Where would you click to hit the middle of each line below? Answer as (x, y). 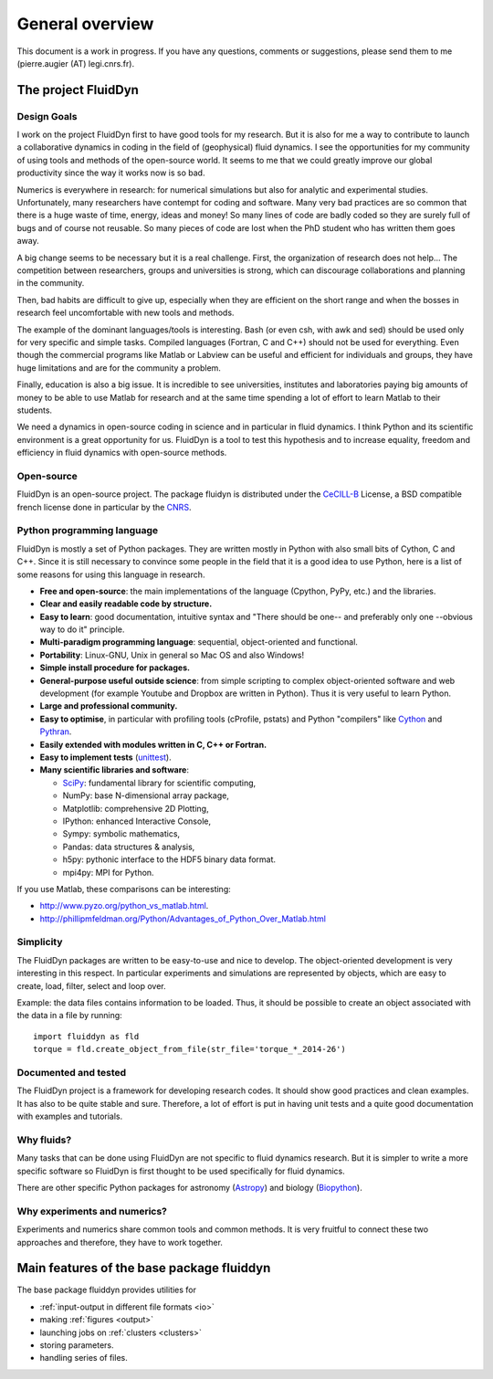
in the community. (51, 283)
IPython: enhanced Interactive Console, (137, 821)
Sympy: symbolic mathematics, (121, 834)
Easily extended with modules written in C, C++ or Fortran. (153, 744)
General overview (85, 24)
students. (35, 410)
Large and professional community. (109, 706)
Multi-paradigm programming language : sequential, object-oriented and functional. (199, 642)
